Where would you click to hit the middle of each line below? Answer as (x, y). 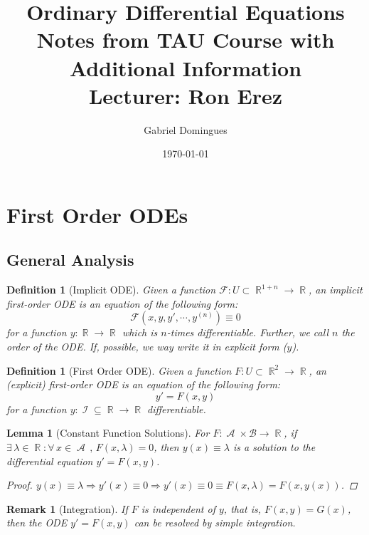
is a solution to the (274, 447)
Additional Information (186, 67)
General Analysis (70, 260)
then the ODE (37, 523)
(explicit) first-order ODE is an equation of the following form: (144, 384)
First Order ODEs (97, 214)
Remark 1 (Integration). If (67, 508)
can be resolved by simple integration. (215, 523)
